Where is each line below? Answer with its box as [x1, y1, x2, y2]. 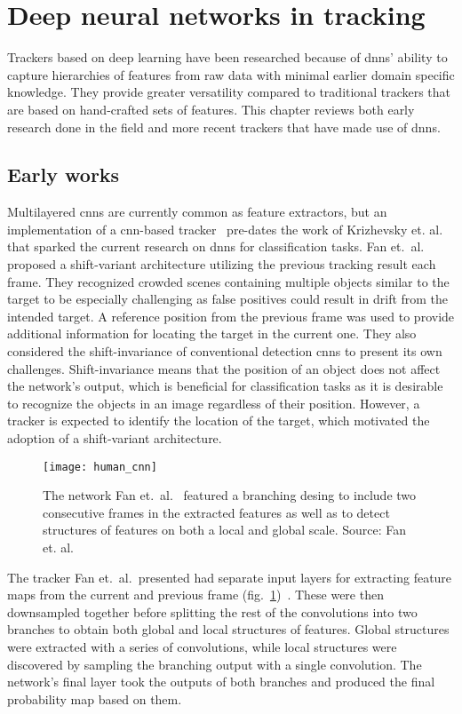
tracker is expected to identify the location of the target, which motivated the [7, 411, 430, 430]
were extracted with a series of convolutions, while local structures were [7, 638, 397, 656]
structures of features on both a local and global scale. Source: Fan [43, 520, 407, 539]
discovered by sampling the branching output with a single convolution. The [7, 654, 422, 673]
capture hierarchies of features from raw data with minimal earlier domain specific [7, 65, 455, 83]
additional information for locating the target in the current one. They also [7, 324, 417, 343]
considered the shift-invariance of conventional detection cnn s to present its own [7, 342, 442, 361]
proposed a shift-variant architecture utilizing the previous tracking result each [7, 255, 436, 274]
